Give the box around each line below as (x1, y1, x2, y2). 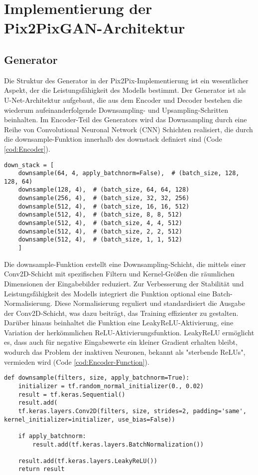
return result (18, 466, 65, 473)
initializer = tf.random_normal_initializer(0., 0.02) (18, 382, 204, 390)
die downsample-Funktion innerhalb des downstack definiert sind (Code (4, 134, 222, 144)
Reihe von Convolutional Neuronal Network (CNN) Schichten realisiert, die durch (4, 124, 253, 134)
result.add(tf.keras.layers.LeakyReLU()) (18, 457, 157, 465)
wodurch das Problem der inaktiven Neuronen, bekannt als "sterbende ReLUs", (4, 347, 246, 357)
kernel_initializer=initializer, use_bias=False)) (4, 416, 175, 423)
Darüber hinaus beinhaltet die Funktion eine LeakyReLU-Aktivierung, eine (4, 317, 234, 328)
